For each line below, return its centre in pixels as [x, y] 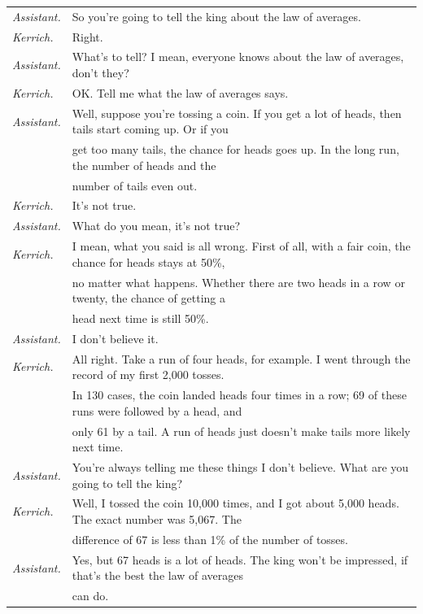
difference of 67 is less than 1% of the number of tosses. [210, 539]
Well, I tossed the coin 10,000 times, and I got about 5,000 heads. [235, 503]
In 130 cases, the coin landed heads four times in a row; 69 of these [239, 395]
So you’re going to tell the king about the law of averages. [216, 16]
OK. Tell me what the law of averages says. [180, 92]
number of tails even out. [135, 185]
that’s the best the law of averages [158, 575]
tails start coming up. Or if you [150, 129]
